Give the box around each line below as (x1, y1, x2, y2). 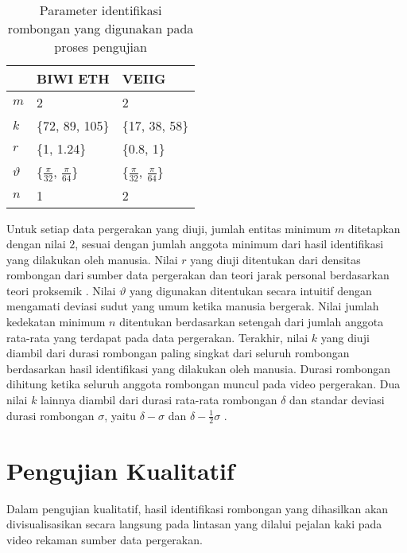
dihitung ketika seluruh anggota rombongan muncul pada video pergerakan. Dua (6, 376, 401, 392)
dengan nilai (6, 236, 66, 252)
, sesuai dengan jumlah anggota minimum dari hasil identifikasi (75, 236, 384, 252)
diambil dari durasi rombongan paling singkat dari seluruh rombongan (6, 345, 350, 361)
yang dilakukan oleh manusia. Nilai (6, 251, 178, 267)
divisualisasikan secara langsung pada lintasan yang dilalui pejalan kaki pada (6, 516, 382, 532)
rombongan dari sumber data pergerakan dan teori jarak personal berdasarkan (6, 267, 390, 283)
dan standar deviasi (289, 391, 385, 408)
